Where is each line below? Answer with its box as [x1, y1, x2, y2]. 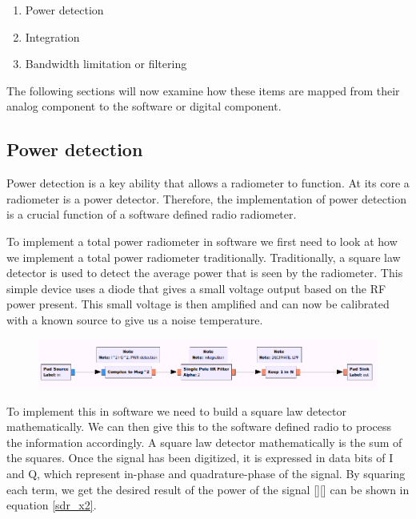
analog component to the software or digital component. [6, 98, 282, 115]
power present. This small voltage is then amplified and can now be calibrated [6, 296, 390, 312]
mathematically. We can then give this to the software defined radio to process [6, 418, 392, 435]
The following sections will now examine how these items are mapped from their [6, 82, 400, 99]
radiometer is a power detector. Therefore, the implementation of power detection [6, 190, 407, 207]
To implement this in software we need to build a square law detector [6, 402, 346, 419]
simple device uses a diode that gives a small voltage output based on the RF [6, 280, 386, 296]
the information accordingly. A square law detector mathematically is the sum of [6, 433, 402, 450]
